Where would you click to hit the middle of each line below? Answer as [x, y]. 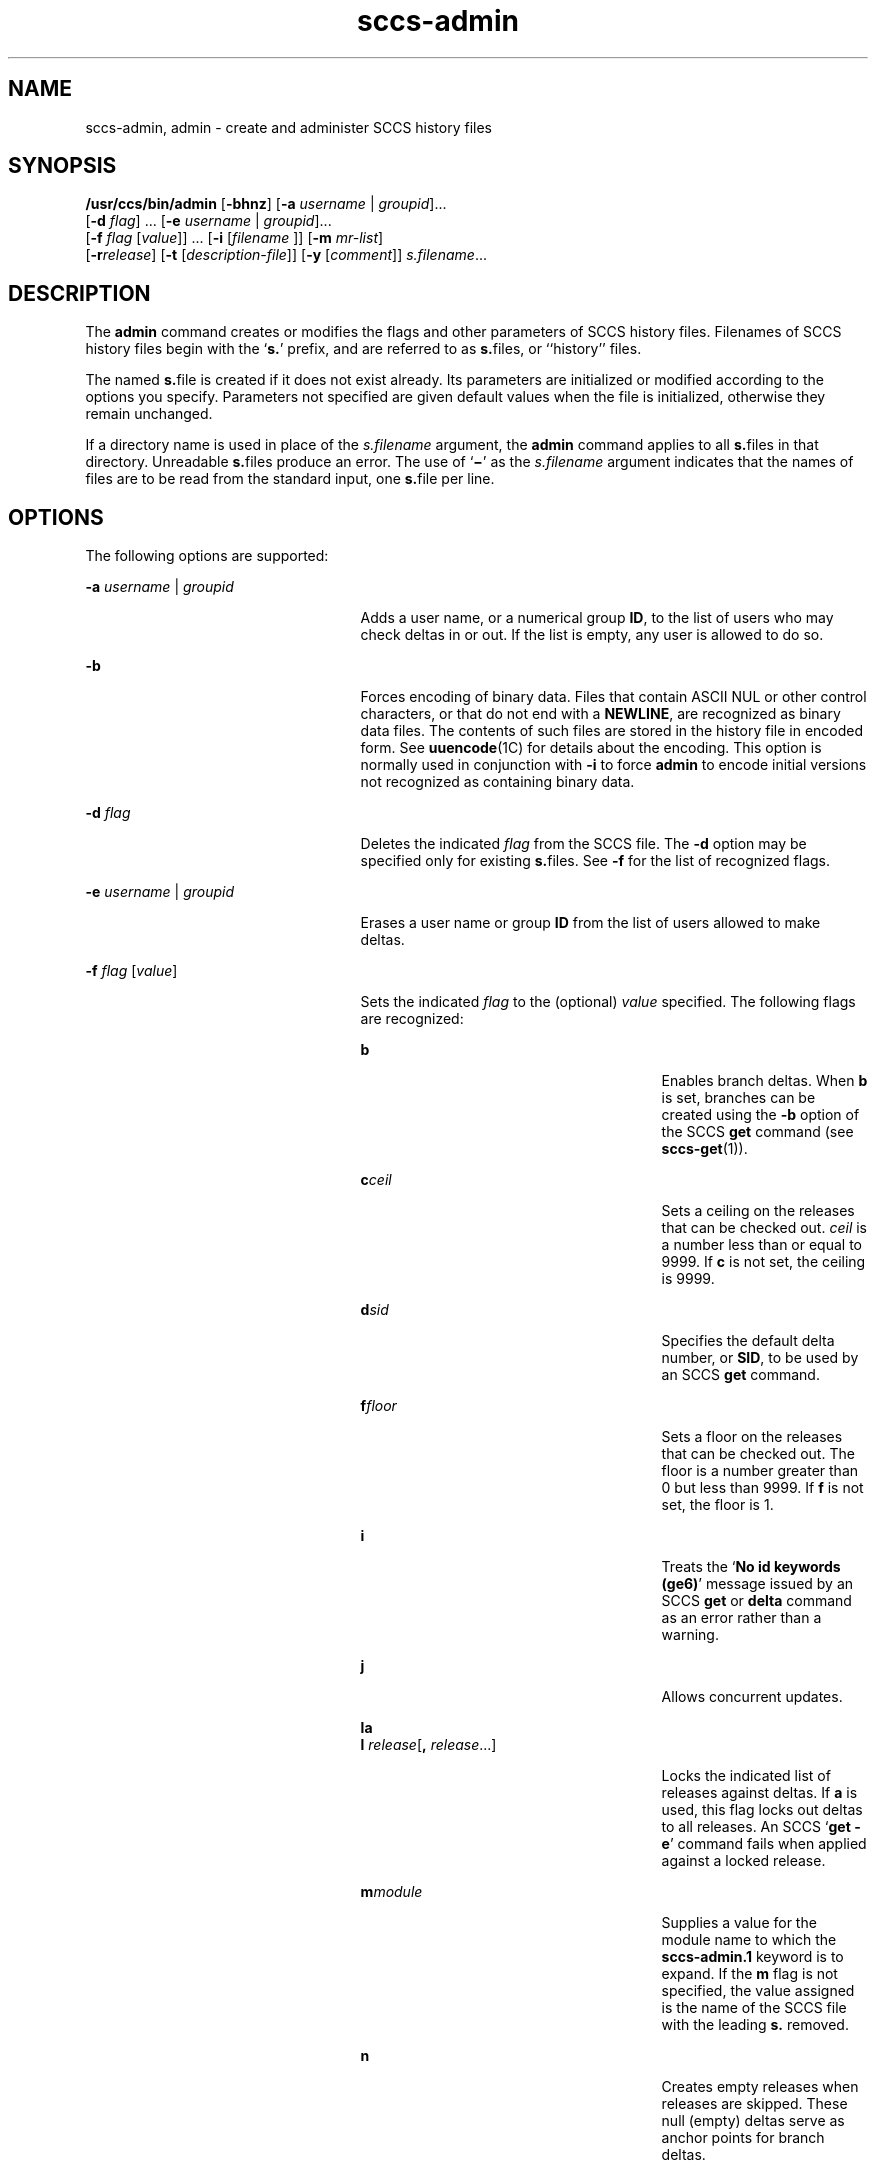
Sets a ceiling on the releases [758, 1211]
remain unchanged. [149, 414]
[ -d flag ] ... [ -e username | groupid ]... [208, 221]
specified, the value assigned [758, 1991]
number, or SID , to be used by [760, 1358]
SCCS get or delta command [756, 1601]
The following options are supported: [207, 556]
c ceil [376, 1180]
